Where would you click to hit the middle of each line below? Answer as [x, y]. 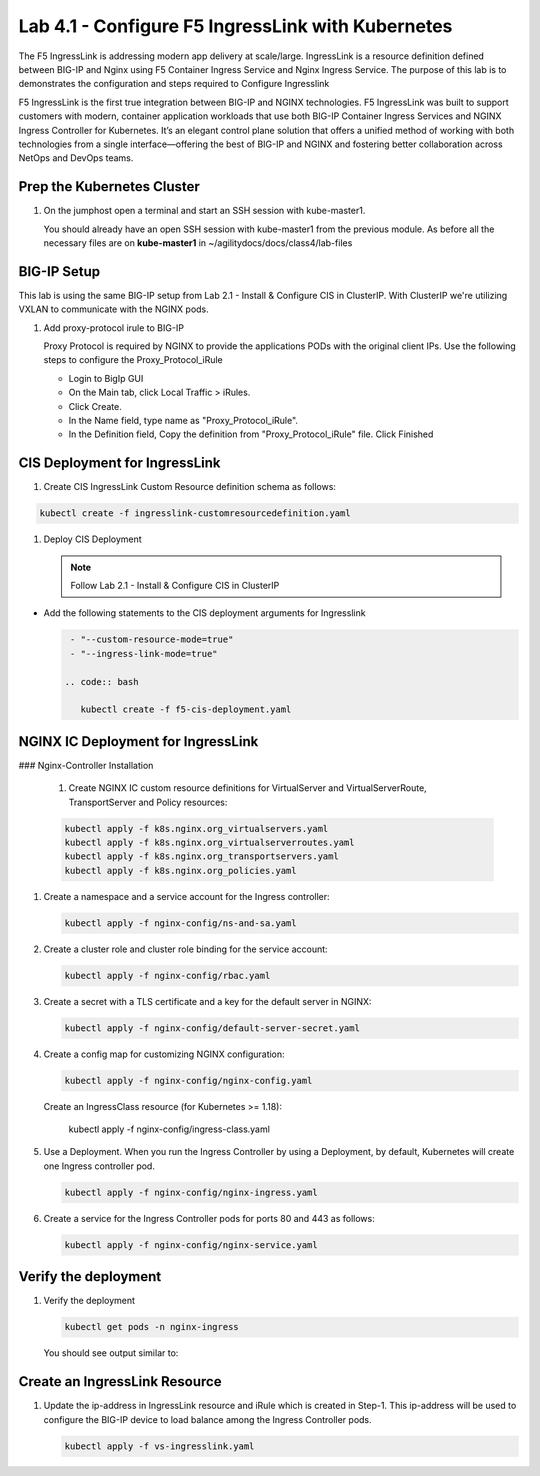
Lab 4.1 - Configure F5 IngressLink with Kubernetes [235, 26]
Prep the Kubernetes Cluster [109, 186]
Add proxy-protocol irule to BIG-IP [114, 327]
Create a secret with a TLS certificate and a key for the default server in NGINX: [207, 1001]
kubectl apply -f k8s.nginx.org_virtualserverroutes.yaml [209, 843]
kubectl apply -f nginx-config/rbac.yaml [167, 975]
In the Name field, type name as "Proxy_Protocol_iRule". [183, 420]
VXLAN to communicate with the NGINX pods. [113, 309]
